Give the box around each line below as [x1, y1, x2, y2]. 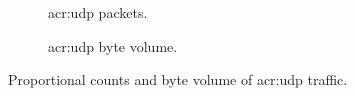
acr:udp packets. [48, 2, 148, 22]
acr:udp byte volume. [48, 35, 178, 56]
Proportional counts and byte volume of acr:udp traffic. [8, 69, 348, 90]
